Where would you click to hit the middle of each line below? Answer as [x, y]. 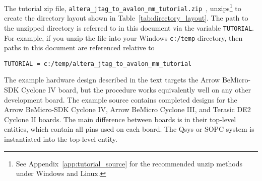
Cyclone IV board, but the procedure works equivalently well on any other [136, 90]
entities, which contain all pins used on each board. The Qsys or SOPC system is [129, 129]
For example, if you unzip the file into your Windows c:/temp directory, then [123, 37]
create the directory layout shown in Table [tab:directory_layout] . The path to [126, 18]
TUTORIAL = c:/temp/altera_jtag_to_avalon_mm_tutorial [98, 64]
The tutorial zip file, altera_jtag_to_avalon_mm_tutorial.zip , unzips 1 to [123, 7]
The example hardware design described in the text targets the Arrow [112, 80]
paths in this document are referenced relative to [79, 48]
